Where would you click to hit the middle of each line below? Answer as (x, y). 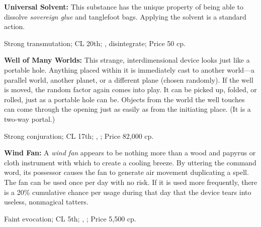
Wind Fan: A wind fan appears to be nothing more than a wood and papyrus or (130, 153)
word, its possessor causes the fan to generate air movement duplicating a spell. (126, 172)
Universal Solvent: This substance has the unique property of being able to (124, 7)
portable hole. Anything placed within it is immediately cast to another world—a (129, 69)
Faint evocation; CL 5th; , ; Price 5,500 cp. (70, 218)
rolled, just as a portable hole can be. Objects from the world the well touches (124, 99)
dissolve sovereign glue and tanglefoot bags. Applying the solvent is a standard (125, 16)
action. (15, 26)
